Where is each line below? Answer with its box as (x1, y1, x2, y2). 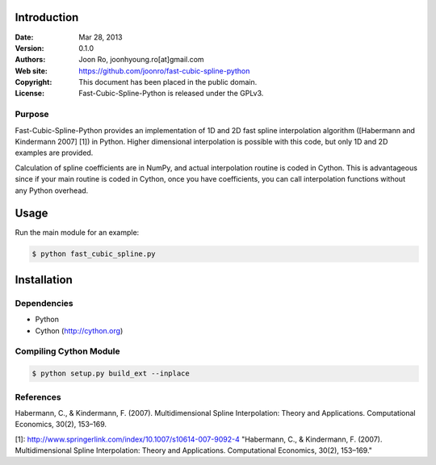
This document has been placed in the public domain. (78, 77, 258, 87)
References (15, 392, 61, 403)
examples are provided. (15, 148, 94, 157)
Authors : (15, 55, 46, 65)
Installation (15, 273, 73, 287)
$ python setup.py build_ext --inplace (31, 369, 190, 379)
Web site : (15, 65, 48, 76)
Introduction (15, 10, 79, 24)
